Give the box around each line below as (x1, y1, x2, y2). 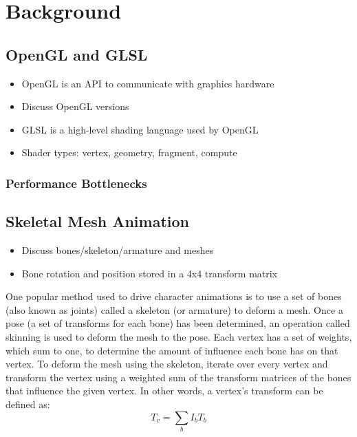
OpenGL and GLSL (6, 43, 148, 65)
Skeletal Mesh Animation (6, 211, 189, 232)
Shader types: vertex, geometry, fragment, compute (21, 145, 237, 160)
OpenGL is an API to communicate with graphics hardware (21, 76, 274, 90)
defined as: (6, 396, 50, 411)
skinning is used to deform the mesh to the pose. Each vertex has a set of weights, (6, 329, 352, 343)
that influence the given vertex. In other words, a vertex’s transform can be (6, 383, 323, 398)
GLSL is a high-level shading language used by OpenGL (21, 122, 259, 136)
